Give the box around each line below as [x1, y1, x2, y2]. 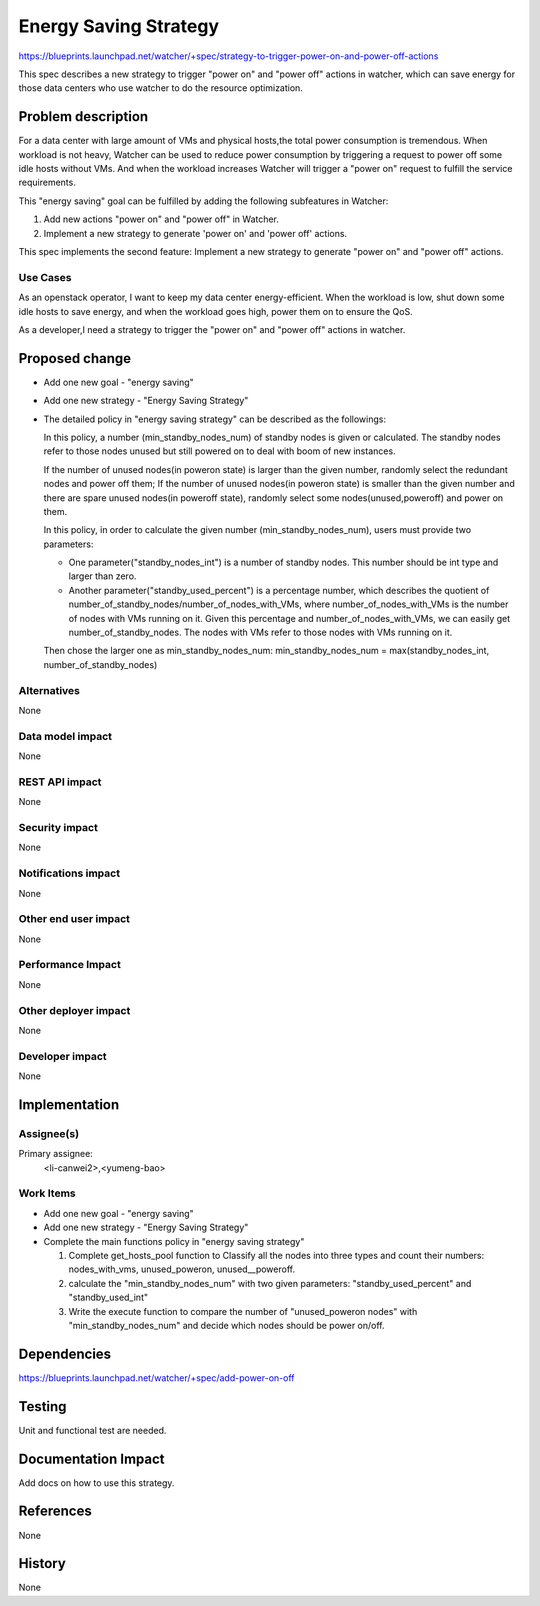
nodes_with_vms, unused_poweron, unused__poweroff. [68, 1263, 295, 1275]
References [18, 1503, 92, 1520]
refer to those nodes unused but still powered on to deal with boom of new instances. [43, 445, 396, 457]
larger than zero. [68, 570, 137, 582]
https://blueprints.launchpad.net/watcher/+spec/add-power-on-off [18, 1371, 295, 1384]
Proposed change [18, 350, 132, 367]
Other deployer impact [18, 1003, 131, 1017]
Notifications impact [18, 866, 120, 880]
